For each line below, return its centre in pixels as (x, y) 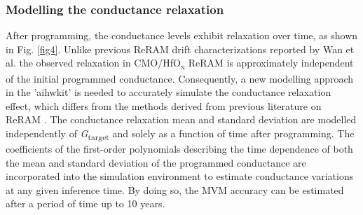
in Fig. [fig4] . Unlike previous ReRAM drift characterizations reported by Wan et (180, 49)
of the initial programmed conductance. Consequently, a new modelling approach (180, 78)
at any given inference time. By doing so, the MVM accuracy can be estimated (175, 189)
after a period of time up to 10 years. (85, 203)
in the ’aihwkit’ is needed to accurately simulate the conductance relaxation (169, 92)
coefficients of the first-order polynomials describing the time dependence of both (179, 149)
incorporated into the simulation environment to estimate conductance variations (180, 176)
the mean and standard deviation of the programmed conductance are (156, 162)
